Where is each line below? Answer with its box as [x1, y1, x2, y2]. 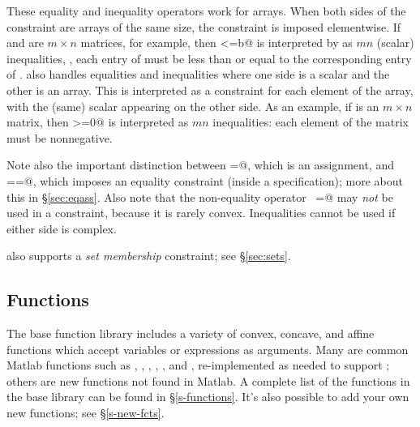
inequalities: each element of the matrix [212, 113, 409, 130]
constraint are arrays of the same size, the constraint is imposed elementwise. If [6, 18, 401, 35]
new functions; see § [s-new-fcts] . [6, 404, 165, 421]
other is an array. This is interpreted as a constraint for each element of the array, [6, 81, 414, 98]
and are [6, 34, 44, 51]
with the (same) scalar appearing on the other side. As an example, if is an [6, 97, 379, 114]
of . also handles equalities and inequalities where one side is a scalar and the [6, 66, 390, 83]
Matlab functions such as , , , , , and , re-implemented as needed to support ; [6, 357, 390, 374]
